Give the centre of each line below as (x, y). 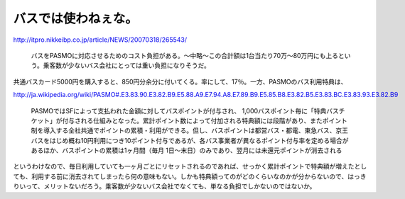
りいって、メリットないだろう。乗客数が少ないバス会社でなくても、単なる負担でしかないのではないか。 (164, 186)
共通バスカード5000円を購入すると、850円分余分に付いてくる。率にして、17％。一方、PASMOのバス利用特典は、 (180, 81)
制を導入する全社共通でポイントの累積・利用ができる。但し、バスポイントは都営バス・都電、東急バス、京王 (189, 130)
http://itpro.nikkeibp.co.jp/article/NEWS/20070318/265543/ (100, 40)
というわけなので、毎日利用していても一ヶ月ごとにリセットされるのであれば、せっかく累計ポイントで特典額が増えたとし (190, 166)
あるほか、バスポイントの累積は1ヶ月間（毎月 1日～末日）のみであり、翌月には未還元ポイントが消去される (187, 150)
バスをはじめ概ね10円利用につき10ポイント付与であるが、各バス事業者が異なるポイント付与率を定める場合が (190, 140)
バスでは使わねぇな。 (76, 18)
